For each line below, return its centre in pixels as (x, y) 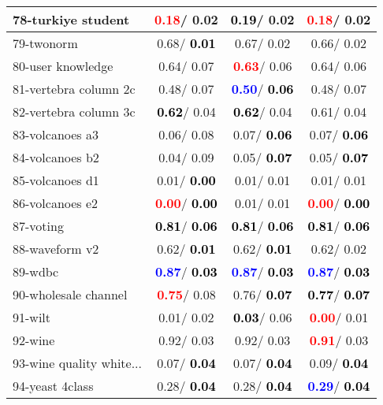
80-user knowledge (63, 66)
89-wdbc (36, 271)
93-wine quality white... (78, 363)
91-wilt (32, 317)
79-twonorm (45, 43)
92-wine (34, 340)
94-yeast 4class (53, 386)
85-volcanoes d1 (56, 180)
